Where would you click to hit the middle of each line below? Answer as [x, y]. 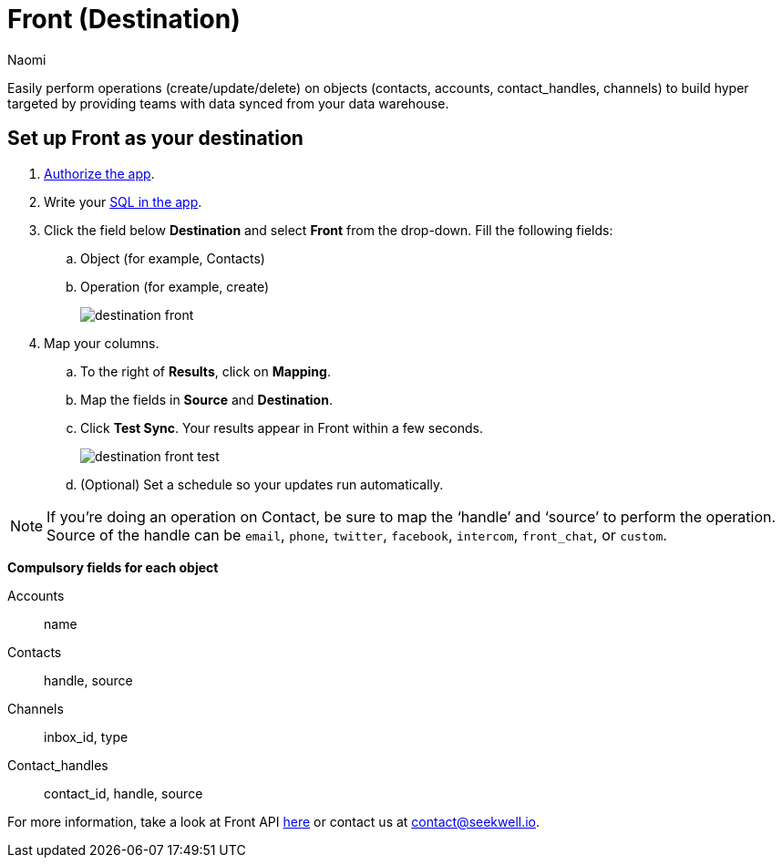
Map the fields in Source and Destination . [206, 399]
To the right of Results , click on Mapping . [206, 371]
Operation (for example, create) [175, 286]
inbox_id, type [86, 736]
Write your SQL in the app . [123, 201]
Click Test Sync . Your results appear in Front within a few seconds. [282, 427]
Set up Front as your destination [155, 139]
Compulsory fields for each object [113, 567]
